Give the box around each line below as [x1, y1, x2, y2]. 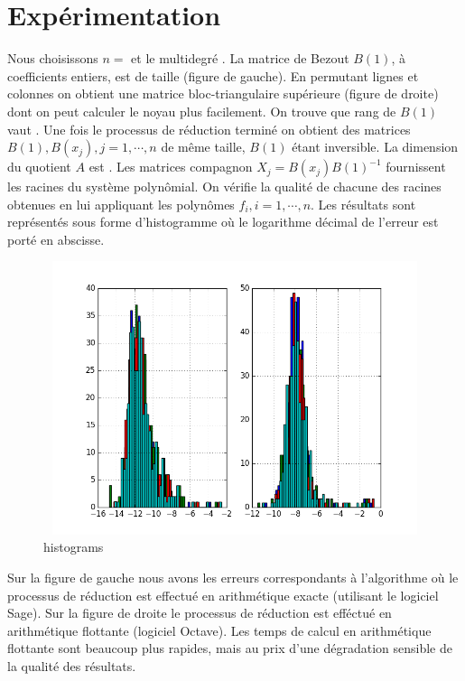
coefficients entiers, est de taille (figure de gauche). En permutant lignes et [7, 66, 419, 85]
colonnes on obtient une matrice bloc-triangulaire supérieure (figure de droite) [7, 84, 439, 103]
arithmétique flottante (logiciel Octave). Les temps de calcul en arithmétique [7, 620, 432, 639]
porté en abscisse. [7, 229, 105, 248]
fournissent [386, 157, 446, 176]
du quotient [7, 157, 71, 176]
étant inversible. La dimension [292, 137, 459, 156]
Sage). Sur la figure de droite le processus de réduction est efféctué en [7, 603, 392, 622]
